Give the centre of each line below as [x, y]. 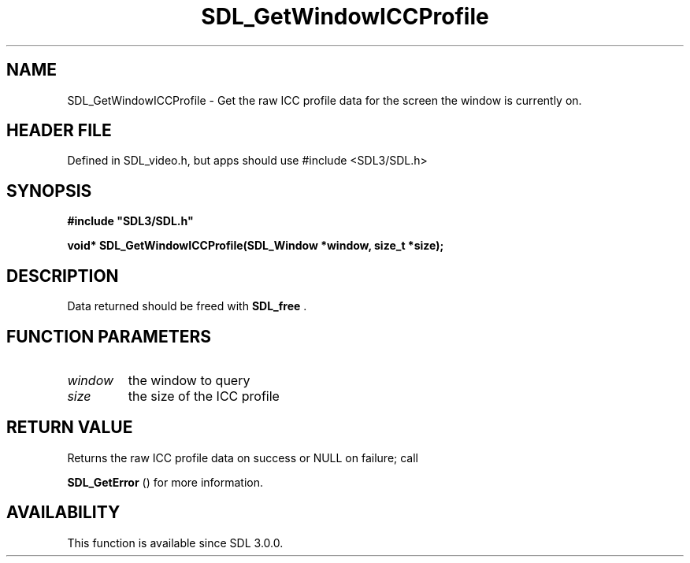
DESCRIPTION [63, 276]
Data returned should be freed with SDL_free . [187, 306]
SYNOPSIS [49, 191]
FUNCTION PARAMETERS [109, 336]
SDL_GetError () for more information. [165, 482]
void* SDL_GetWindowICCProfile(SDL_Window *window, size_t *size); [256, 246]
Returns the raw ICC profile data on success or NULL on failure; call [243, 457]
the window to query [189, 380]
